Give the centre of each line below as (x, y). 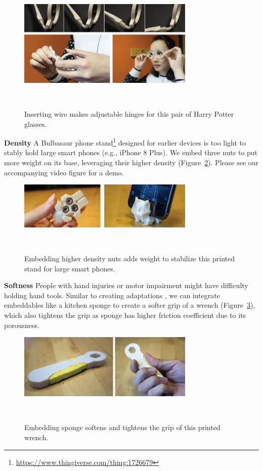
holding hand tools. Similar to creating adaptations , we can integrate (112, 295)
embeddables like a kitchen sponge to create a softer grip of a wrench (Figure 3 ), (130, 305)
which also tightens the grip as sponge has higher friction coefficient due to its (125, 315)
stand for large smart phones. (70, 268)
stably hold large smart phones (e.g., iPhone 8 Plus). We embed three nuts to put (131, 152)
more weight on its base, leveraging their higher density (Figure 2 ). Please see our (131, 162)
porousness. (22, 325)
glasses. (36, 124)
